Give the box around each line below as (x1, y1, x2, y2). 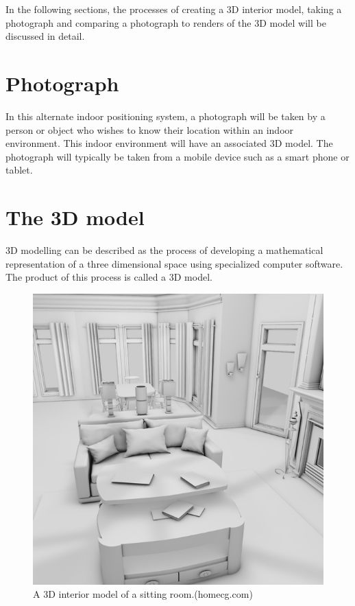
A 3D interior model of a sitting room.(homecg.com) (33, 587, 253, 601)
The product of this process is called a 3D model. (5, 270, 212, 284)
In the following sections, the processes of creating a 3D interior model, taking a (5, 2, 342, 16)
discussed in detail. (5, 29, 85, 43)
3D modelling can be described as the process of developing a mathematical (5, 243, 323, 257)
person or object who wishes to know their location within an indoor (5, 122, 294, 137)
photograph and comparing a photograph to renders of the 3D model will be (5, 15, 326, 30)
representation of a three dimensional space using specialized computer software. (5, 256, 343, 270)
